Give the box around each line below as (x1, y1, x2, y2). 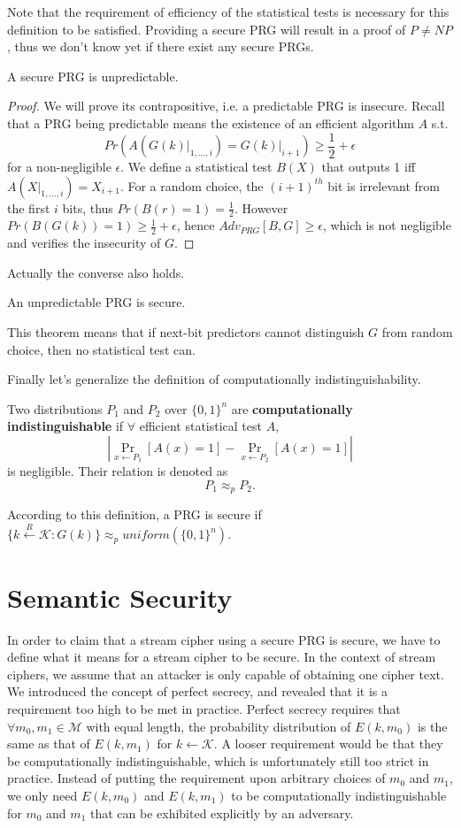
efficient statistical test (139, 417, 262, 435)
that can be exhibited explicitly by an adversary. (89, 803, 354, 822)
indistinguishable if (7, 417, 124, 435)
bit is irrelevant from (327, 176, 440, 195)
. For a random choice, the (119, 176, 264, 195)
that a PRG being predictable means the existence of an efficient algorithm (7, 113, 414, 132)
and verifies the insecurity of (7, 234, 161, 252)
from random (381, 323, 453, 341)
